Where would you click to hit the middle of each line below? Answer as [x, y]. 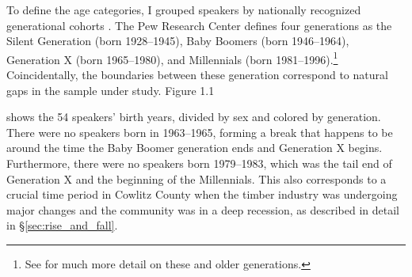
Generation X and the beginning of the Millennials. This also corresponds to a [196, 178]
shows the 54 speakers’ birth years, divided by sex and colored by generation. [194, 117]
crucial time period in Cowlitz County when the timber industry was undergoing [202, 194]
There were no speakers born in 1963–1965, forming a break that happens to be [200, 132]
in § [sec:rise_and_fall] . [62, 225]
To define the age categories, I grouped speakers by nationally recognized [184, 9]
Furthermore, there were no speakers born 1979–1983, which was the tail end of [199, 163]
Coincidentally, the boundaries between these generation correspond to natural [197, 75]
